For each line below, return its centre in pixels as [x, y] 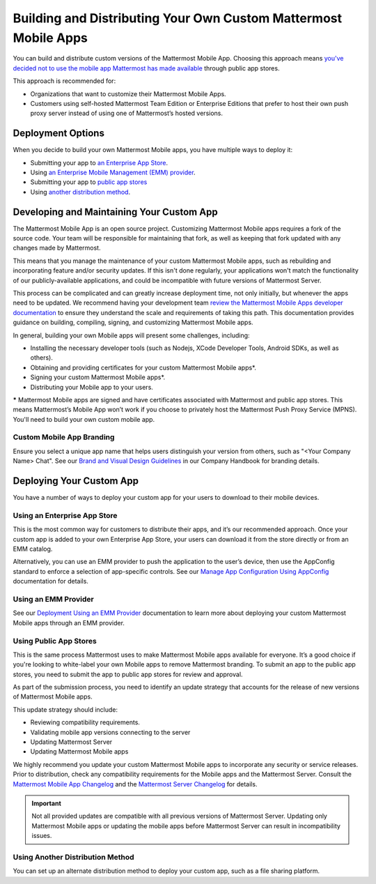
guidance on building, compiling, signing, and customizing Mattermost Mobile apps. [133, 322]
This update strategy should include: [65, 709]
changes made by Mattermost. [57, 248]
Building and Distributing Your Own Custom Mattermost [178, 18]
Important [47, 803]
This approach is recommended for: [64, 81]
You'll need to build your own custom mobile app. [84, 419]
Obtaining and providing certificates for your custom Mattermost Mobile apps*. [143, 367]
